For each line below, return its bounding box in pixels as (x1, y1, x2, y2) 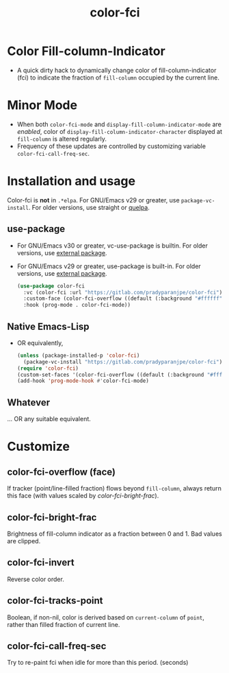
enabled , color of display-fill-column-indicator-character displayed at (16, 127, 223, 135)
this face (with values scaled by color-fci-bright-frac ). (7, 492, 159, 500)
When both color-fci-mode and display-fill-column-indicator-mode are (16, 120, 222, 128)
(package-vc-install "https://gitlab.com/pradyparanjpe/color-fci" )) (23, 358, 226, 365)
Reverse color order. (7, 575, 65, 583)
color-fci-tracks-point (7, 595, 104, 606)
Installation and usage (7, 174, 135, 189)
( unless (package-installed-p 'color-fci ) (16, 352, 140, 359)
